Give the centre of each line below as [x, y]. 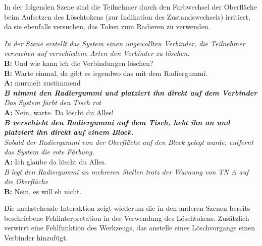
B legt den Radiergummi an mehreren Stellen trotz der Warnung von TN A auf [126, 171]
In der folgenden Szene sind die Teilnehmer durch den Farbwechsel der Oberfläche [131, 7]
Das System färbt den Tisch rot [53, 102]
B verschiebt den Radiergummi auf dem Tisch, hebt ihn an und [117, 122]
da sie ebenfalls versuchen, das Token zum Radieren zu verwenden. [107, 26]
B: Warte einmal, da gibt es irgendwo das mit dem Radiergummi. [106, 73]
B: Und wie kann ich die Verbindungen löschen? [79, 63]
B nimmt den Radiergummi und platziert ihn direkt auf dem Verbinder [131, 92]
